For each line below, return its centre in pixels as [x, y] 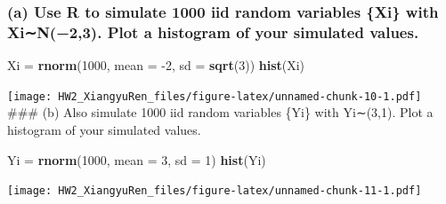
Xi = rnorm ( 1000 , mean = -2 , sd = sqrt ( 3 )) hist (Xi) [156, 65]
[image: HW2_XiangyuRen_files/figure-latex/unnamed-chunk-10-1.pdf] [215, 96]
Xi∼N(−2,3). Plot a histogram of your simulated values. [213, 31]
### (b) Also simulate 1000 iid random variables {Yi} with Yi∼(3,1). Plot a [220, 112]
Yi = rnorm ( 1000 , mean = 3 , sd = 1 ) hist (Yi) [137, 159]
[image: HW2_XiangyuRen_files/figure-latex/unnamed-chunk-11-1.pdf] [215, 191]
